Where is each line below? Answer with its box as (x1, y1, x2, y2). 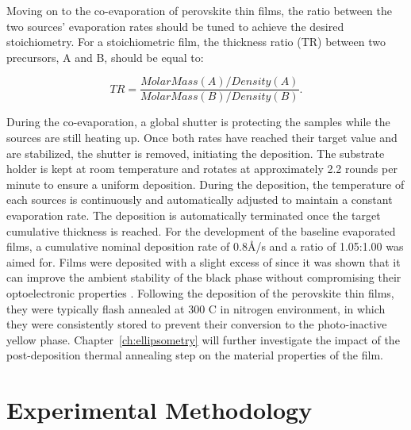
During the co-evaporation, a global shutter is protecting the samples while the (6, 113, 390, 130)
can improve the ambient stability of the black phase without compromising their (6, 269, 401, 286)
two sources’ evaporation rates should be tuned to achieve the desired (6, 17, 344, 34)
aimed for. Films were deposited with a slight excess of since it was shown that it (6, 253, 401, 270)
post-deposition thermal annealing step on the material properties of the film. (6, 347, 383, 363)
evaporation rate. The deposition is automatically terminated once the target (6, 207, 381, 223)
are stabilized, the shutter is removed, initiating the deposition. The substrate (6, 144, 385, 161)
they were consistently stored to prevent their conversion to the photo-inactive (6, 316, 387, 332)
